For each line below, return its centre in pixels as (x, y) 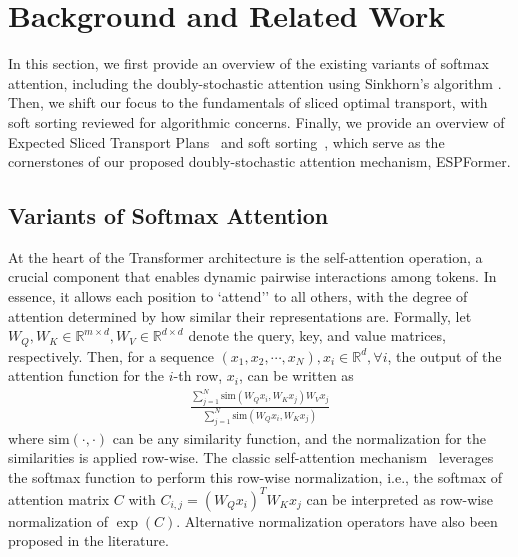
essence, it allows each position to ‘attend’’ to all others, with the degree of (238, 296)
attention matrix (59, 498)
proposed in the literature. (88, 540)
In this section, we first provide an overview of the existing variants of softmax (248, 63)
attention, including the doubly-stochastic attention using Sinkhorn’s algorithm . (255, 82)
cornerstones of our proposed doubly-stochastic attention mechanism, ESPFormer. (259, 161)
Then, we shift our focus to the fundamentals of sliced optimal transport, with (248, 102)
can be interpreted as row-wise (399, 498)
